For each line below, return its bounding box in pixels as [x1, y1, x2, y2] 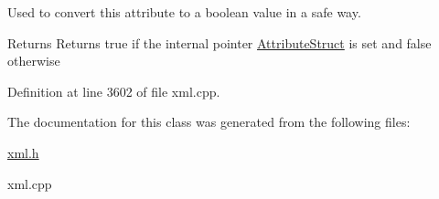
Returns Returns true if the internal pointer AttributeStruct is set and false [7, 33, 432, 52]
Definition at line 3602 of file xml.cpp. [7, 81, 220, 100]
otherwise [7, 51, 60, 70]
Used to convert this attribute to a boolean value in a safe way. [7, 3, 361, 21]
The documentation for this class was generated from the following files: [7, 112, 411, 131]
